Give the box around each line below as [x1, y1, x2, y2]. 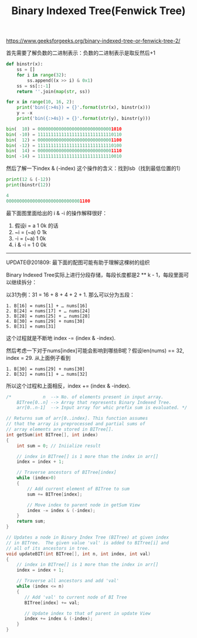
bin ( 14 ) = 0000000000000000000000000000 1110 [6, 148, 122, 154]
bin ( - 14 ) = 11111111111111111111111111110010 [6, 153, 122, 159]
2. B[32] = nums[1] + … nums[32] [6, 371, 88, 377]
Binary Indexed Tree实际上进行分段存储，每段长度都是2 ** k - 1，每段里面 [6, 271, 184, 278]
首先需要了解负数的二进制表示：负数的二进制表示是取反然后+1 [6, 49, 155, 56]
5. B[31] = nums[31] [6, 323, 57, 329]
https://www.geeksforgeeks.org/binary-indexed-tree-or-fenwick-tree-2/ [6, 37, 181, 45]
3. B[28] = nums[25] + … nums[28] [6, 313, 91, 319]
